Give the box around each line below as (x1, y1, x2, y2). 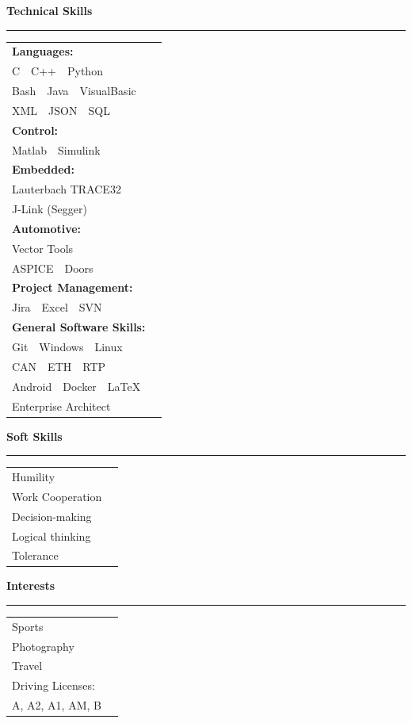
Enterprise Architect (12, 397, 111, 414)
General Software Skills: (12, 319, 146, 335)
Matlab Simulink (12, 141, 101, 158)
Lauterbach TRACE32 (12, 181, 121, 197)
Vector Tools (12, 239, 74, 256)
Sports (12, 618, 44, 634)
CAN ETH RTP (12, 358, 106, 374)
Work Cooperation (12, 488, 102, 504)
